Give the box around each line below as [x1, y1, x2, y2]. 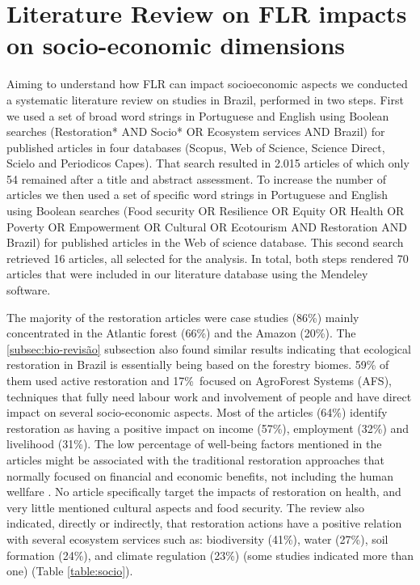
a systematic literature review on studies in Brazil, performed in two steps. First [6, 91, 404, 108]
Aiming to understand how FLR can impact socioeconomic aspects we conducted [6, 75, 408, 92]
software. [6, 282, 51, 299]
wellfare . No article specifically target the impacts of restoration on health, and [6, 483, 401, 500]
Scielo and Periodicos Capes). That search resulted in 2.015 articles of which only [6, 155, 409, 172]
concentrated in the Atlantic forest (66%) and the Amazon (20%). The [6, 324, 356, 341]
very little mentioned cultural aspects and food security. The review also [6, 498, 365, 515]
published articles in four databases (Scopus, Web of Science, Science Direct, [6, 138, 385, 155]
